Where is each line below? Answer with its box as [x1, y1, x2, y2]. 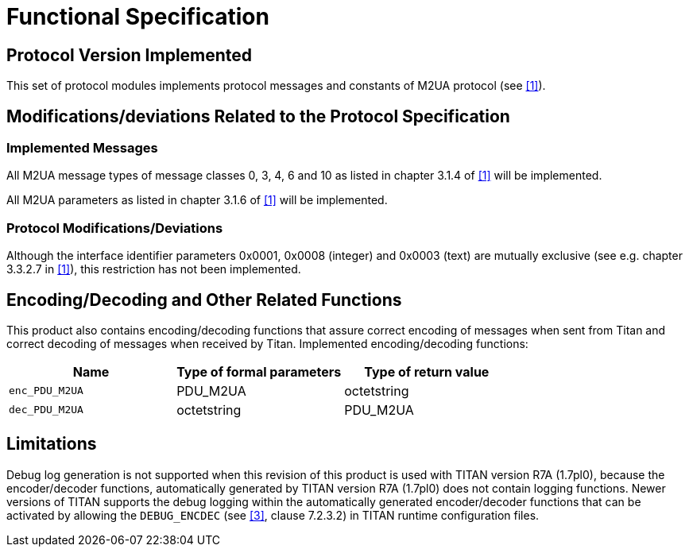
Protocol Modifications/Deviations [6, 219, 223, 236]
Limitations [6, 434, 97, 454]
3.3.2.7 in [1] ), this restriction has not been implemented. [6, 262, 301, 276]
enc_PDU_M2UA [9, 385, 83, 397]
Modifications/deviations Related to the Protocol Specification [6, 106, 510, 126]
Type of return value [364, 363, 490, 380]
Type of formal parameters [176, 363, 342, 380]
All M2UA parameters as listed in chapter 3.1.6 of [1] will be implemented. [6, 193, 388, 207]
